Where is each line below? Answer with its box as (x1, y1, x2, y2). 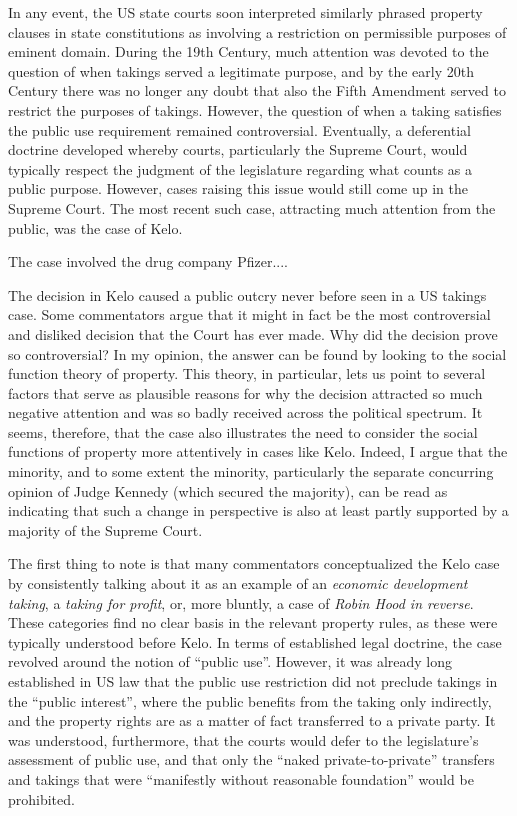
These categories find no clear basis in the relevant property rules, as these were (8, 612, 498, 633)
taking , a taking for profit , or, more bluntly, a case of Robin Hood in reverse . (8, 592, 474, 613)
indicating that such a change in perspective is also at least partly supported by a (8, 500, 509, 521)
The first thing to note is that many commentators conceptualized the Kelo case (8, 553, 500, 574)
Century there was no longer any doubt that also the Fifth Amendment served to (8, 80, 506, 101)
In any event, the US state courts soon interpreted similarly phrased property (8, 2, 483, 22)
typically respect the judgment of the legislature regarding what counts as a (8, 158, 473, 179)
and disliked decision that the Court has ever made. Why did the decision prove (8, 323, 498, 344)
